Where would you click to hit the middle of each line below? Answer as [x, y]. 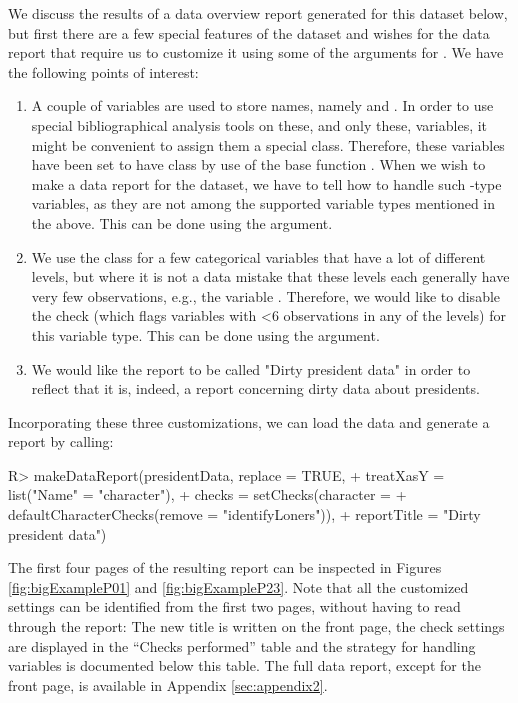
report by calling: [61, 441]
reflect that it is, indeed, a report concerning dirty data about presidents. [255, 388]
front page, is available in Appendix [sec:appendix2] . [168, 684]
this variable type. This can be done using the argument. [205, 334]
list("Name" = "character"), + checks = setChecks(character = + [207, 494]
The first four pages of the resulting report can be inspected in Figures [225, 567]
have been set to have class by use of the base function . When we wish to [258, 164]
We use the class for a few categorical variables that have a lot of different [258, 256]
